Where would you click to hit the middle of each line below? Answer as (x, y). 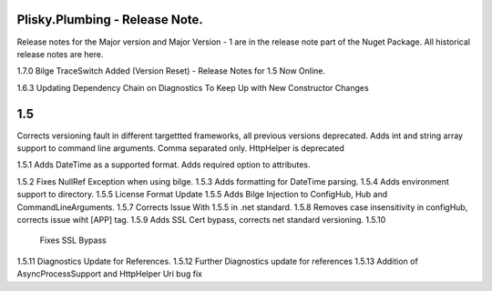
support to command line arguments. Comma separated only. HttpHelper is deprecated (181, 148)
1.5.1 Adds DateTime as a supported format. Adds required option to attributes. (164, 165)
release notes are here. (60, 54)
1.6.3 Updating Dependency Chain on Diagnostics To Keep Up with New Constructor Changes (193, 87)
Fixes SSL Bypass (73, 240)
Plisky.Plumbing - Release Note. (110, 20)
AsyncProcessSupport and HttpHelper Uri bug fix (109, 274)
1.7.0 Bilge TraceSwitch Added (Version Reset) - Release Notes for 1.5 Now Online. (171, 71)
